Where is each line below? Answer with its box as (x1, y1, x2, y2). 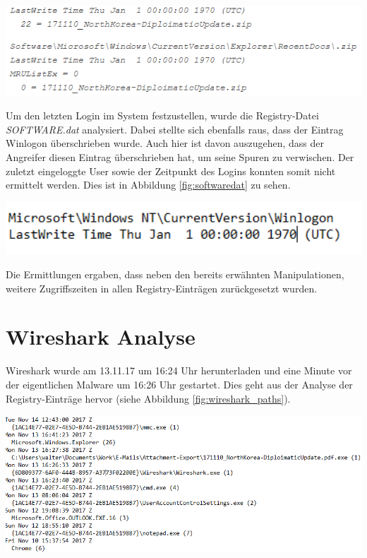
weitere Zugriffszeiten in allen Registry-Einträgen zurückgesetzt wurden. (6, 280, 318, 295)
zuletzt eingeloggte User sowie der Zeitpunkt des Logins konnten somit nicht (6, 163, 336, 178)
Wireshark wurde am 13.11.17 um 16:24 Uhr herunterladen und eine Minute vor (6, 363, 352, 378)
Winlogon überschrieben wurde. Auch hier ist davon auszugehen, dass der (6, 136, 324, 150)
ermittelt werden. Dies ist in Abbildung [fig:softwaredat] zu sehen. (6, 177, 291, 192)
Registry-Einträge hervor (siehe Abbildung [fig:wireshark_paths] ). (6, 391, 291, 405)
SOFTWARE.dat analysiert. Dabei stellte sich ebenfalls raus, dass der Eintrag (6, 121, 344, 136)
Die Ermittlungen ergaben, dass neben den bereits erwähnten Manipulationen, (6, 267, 344, 282)
